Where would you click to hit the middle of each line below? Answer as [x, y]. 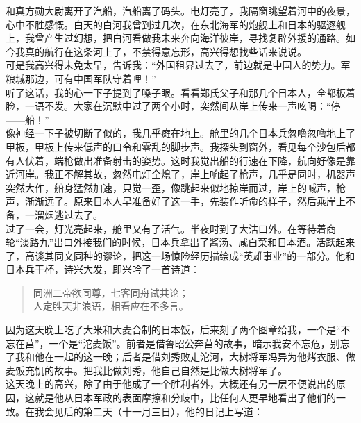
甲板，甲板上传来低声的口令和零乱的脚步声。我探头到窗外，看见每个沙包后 [176, 146]
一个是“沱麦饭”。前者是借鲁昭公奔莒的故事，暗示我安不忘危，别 [194, 343]
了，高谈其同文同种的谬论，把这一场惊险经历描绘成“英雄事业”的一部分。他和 [180, 255]
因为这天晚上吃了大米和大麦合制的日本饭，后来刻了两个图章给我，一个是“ [173, 330]
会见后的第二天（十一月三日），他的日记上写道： [153, 411]
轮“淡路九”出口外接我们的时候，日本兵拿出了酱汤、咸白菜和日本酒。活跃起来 [180, 242]
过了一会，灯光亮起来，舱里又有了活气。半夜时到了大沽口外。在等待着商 [171, 228]
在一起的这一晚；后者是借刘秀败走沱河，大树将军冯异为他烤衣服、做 [200, 357]
